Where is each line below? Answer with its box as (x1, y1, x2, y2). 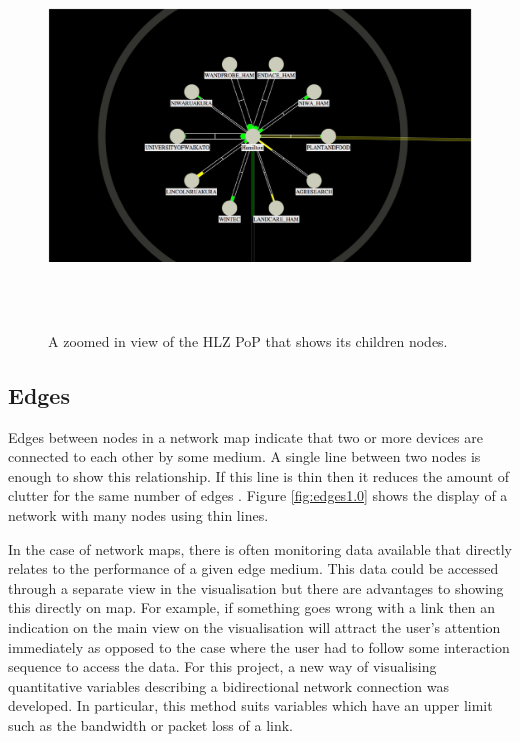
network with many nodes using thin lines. (8, 505, 269, 525)
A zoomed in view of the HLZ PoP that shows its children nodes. (48, 330, 448, 351)
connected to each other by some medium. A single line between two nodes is (8, 446, 481, 467)
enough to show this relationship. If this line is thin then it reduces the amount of (8, 465, 510, 486)
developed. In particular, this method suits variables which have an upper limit (8, 695, 493, 716)
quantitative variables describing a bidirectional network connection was (8, 675, 450, 696)
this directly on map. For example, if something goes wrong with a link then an (8, 597, 496, 618)
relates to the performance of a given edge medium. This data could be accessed (8, 558, 499, 579)
